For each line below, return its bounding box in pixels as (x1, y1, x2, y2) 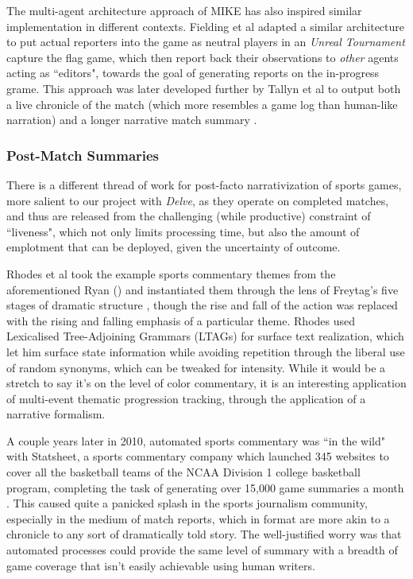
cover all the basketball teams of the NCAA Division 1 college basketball (6, 464, 361, 480)
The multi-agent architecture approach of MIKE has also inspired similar (6, 2, 362, 18)
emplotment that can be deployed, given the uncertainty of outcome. (6, 239, 341, 255)
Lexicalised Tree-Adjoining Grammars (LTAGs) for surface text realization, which (6, 328, 404, 344)
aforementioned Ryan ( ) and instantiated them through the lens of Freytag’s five (6, 281, 399, 297)
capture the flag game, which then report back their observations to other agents (6, 49, 399, 65)
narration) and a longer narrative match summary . (6, 111, 257, 128)
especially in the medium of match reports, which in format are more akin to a (6, 510, 390, 527)
